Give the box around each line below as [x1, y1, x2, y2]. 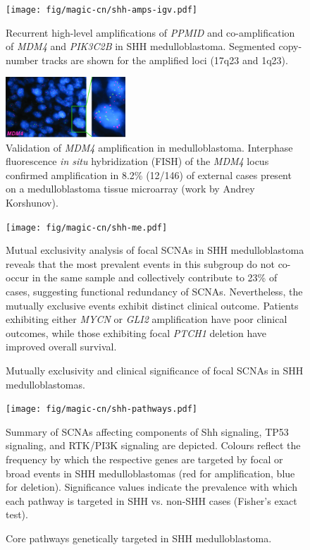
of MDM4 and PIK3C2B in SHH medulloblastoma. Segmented [6, 39, 275, 54]
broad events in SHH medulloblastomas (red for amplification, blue [6, 465, 295, 480]
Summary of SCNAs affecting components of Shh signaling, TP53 [6, 424, 289, 439]
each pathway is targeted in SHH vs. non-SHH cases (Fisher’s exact [6, 493, 297, 508]
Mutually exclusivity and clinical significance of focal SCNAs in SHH [6, 363, 304, 378]
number [6, 52, 39, 67]
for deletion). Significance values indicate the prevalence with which [6, 479, 297, 494]
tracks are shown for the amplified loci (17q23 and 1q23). [41, 52, 288, 67]
